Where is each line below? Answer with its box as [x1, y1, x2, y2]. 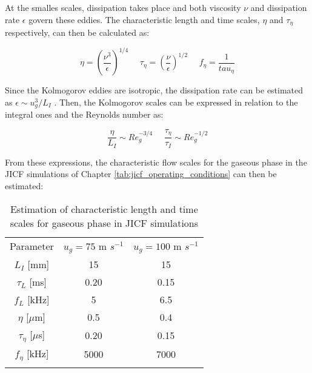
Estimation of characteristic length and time [10, 201, 198, 216]
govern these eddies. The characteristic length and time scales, [28, 13, 260, 25]
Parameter [10, 239, 54, 254]
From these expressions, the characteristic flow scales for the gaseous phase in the [5, 155, 307, 168]
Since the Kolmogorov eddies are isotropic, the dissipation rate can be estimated [5, 84, 304, 96]
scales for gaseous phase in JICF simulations [10, 215, 199, 230]
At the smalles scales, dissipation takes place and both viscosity [5, 1, 241, 13]
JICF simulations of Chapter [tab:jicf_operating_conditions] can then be [5, 167, 277, 180]
